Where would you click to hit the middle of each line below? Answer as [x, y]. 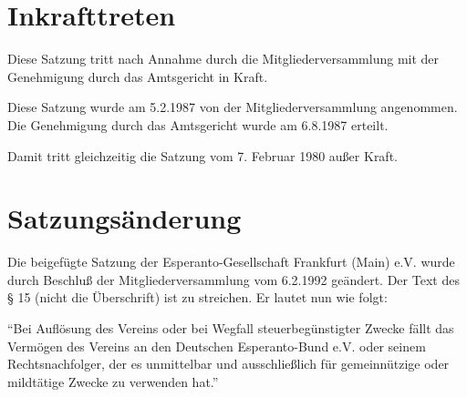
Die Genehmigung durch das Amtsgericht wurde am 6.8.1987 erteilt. [198, 124]
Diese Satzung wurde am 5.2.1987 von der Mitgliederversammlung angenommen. [233, 107]
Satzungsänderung [125, 218]
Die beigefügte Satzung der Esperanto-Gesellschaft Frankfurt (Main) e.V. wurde [231, 262]
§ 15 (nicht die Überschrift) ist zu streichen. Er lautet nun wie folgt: [197, 297]
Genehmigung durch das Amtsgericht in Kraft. [138, 76]
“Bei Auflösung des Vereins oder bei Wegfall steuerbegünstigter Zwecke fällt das [231, 328]
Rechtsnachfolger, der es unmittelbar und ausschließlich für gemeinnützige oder [228, 364]
